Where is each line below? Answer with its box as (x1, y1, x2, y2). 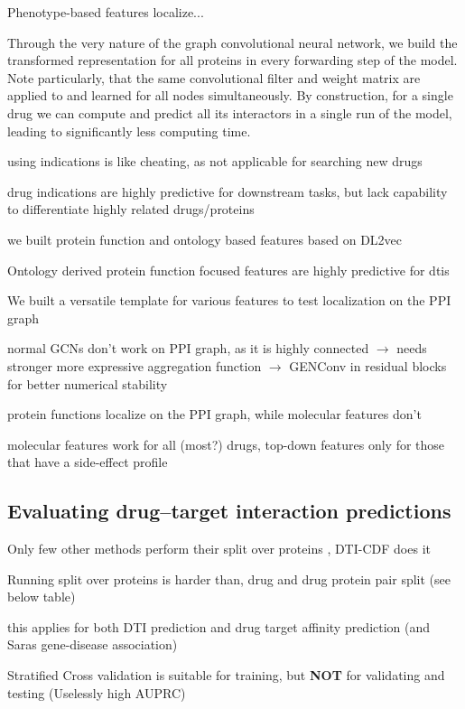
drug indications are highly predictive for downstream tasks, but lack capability (7, 182, 448, 201)
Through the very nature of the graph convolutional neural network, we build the (7, 33, 458, 51)
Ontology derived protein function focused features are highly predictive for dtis (7, 260, 450, 279)
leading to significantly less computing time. (7, 121, 251, 140)
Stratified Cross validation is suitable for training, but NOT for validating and (7, 666, 445, 685)
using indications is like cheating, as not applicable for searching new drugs (7, 152, 423, 171)
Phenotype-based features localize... (7, 3, 204, 21)
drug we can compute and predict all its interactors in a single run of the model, (7, 103, 452, 122)
